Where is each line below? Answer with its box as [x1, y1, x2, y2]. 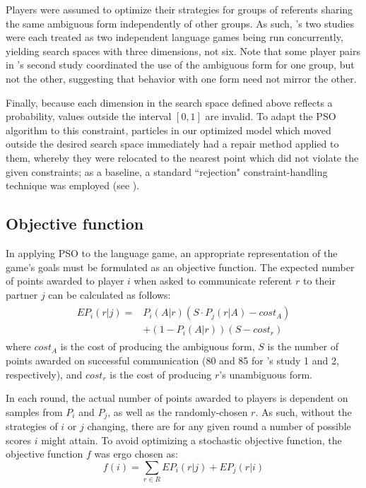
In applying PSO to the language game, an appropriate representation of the [6, 245, 338, 260]
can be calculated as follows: [48, 287, 171, 302]
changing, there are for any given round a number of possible [87, 419, 351, 434]
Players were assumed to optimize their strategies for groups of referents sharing [6, 2, 353, 16]
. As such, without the [255, 404, 352, 419]
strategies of [6, 419, 58, 434]
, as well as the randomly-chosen [107, 404, 248, 419]
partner [6, 287, 38, 302]
